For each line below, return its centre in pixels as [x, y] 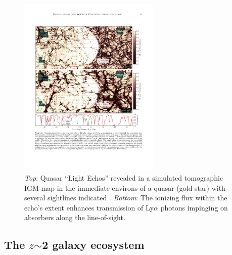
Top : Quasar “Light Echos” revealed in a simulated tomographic [124, 177]
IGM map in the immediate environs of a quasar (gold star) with [125, 187]
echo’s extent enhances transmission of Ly [89, 207]
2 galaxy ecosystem [93, 245]
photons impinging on [194, 207]
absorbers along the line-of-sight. [75, 217]
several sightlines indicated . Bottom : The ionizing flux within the [126, 198]
